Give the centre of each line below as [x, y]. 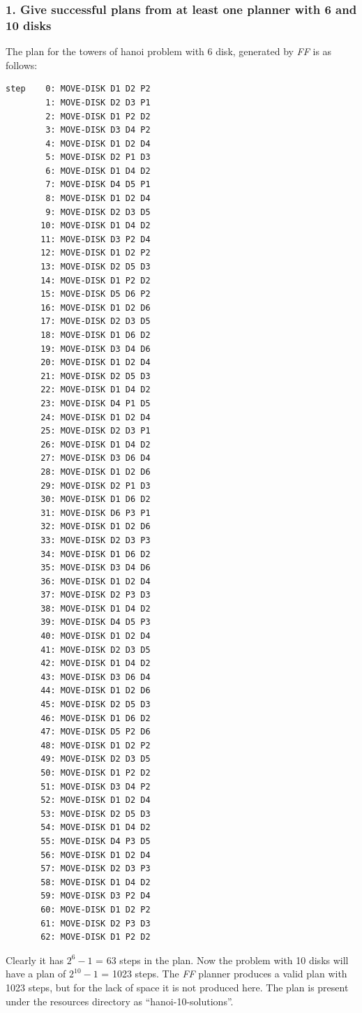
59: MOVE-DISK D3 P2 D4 [96, 896]
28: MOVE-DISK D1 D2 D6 [96, 472]
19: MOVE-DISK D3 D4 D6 [96, 349]
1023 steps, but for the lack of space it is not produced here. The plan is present [177, 987]
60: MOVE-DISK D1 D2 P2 [96, 909]
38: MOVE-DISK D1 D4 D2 [96, 608]
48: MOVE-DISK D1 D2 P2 [96, 745]
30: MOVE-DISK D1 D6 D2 [96, 500]
